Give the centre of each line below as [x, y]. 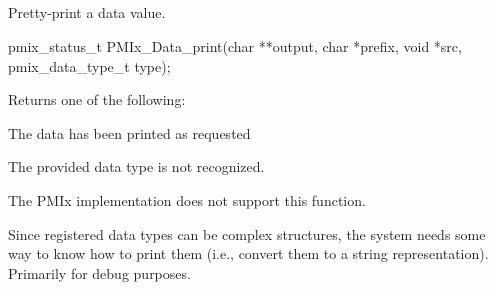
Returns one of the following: [97, 99]
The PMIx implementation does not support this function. [187, 199]
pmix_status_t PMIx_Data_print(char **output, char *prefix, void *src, [235, 45]
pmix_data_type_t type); [89, 65]
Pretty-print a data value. [87, 12]
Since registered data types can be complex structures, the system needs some [247, 233]
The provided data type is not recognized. [136, 166]
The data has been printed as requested [129, 132]
